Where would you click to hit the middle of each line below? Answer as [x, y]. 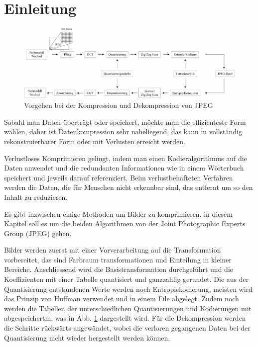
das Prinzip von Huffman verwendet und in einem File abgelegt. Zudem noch [122, 299]
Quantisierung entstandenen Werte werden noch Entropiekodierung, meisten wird [128, 289]
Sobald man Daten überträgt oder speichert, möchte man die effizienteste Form [125, 122]
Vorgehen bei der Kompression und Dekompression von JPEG [119, 105]
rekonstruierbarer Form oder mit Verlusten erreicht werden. [95, 141]
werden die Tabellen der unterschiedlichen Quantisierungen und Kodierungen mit [128, 308]
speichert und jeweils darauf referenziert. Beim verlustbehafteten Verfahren [119, 177]
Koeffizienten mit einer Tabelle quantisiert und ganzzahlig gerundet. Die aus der [127, 279]
